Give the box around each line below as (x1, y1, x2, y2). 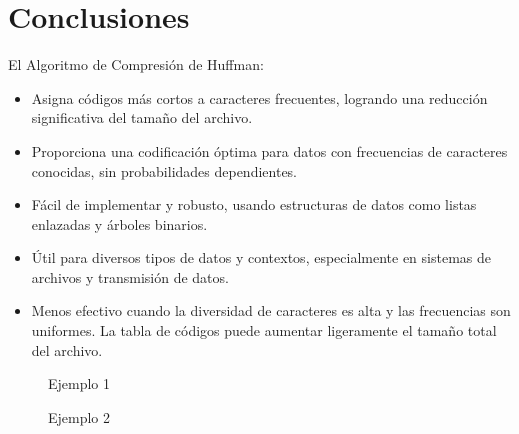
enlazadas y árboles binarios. (31, 213, 208, 234)
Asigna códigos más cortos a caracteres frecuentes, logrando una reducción (31, 87, 488, 108)
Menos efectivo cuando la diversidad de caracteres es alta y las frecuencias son (31, 300, 511, 321)
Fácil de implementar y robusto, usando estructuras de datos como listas (31, 194, 477, 215)
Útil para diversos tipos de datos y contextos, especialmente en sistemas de (31, 247, 491, 268)
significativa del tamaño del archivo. (31, 107, 253, 128)
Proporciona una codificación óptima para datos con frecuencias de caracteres (31, 140, 508, 161)
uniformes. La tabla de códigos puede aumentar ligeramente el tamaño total (31, 320, 497, 341)
